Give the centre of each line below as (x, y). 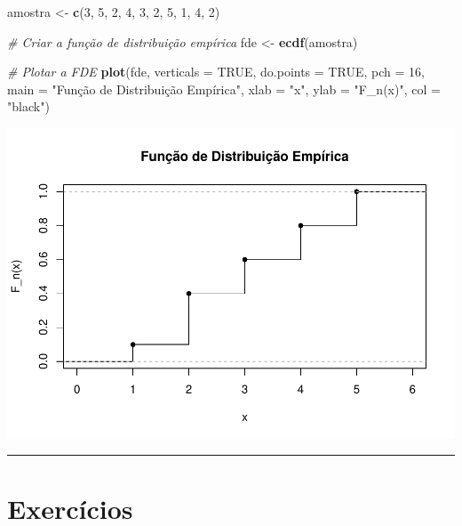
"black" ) (28, 106)
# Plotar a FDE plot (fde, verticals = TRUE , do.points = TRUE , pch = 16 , (216, 72)
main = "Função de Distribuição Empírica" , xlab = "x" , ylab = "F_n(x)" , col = (224, 89)
